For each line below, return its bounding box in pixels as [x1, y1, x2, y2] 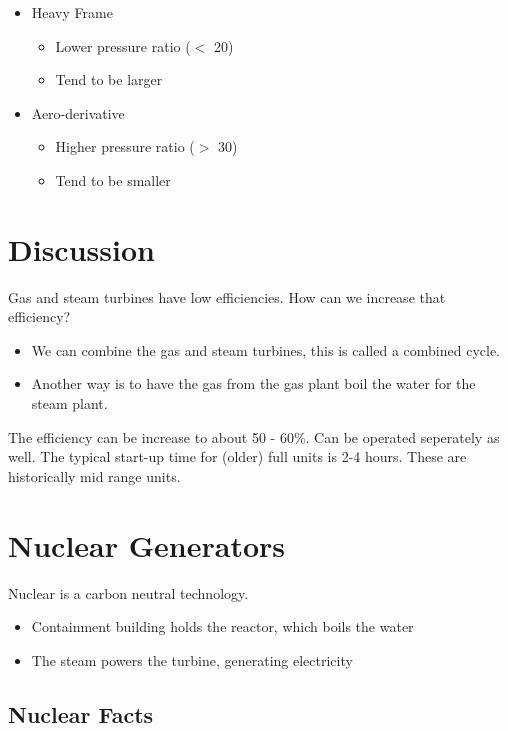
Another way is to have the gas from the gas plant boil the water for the [31, 373, 476, 394]
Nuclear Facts [8, 698, 154, 729]
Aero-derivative [31, 102, 125, 123]
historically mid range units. [8, 465, 181, 486]
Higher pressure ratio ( [55, 136, 195, 157]
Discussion [8, 228, 155, 269]
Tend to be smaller [55, 169, 171, 190]
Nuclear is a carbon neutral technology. [8, 582, 249, 603]
